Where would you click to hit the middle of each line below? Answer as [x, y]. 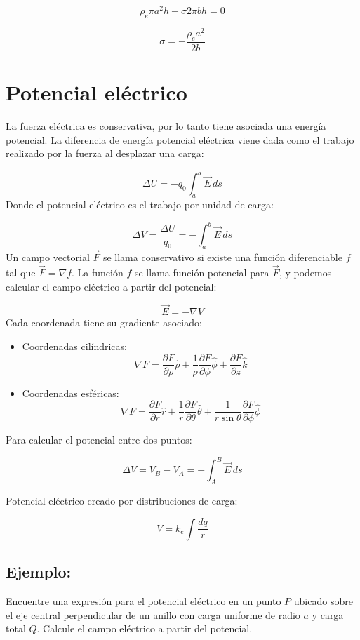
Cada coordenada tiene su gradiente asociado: [104, 322]
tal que [21, 272]
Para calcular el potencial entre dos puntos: [99, 440]
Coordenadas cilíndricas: [74, 346]
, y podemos [305, 272]
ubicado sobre [323, 600]
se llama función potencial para [202, 272]
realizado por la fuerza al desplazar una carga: [105, 153]
